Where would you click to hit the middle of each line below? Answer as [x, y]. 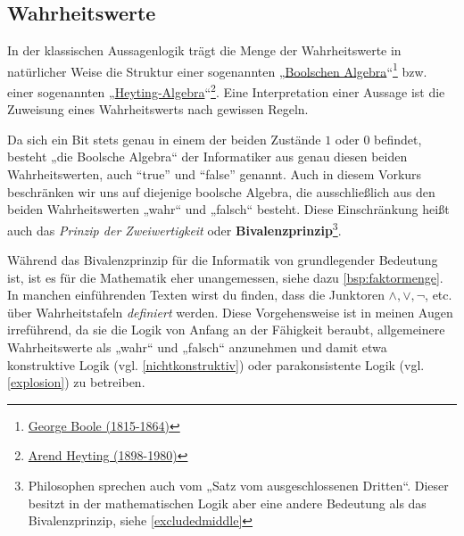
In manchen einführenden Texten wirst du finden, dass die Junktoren [196, 295]
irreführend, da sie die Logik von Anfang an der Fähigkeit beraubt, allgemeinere [226, 330]
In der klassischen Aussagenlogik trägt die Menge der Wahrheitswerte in [204, 50]
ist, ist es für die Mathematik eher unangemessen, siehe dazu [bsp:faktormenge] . [225, 277]
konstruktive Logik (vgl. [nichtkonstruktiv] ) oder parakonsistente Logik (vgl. [216, 364]
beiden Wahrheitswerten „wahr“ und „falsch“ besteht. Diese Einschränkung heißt [228, 209]
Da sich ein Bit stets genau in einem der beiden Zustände [164, 139]
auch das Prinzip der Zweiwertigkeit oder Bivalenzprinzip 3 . [174, 228]
